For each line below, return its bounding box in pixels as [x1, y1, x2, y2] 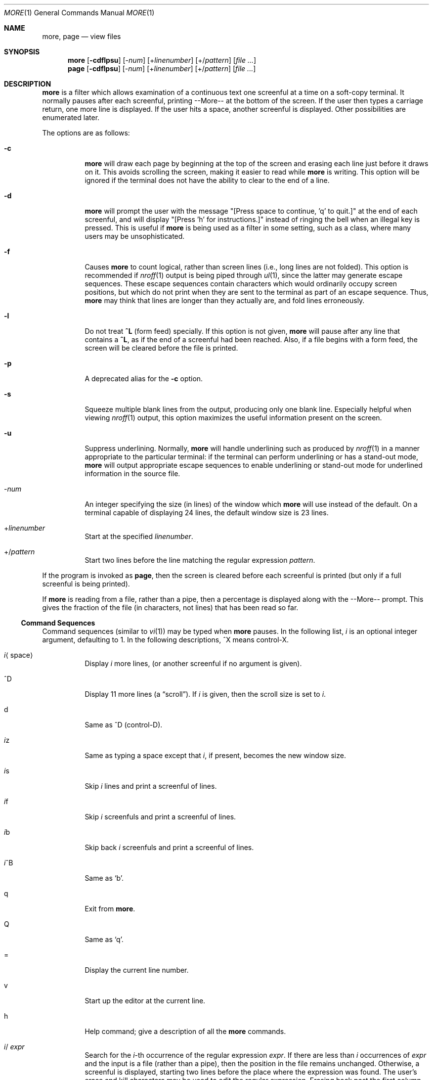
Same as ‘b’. [85, 874, 124, 882]
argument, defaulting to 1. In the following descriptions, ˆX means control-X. [42, 635, 289, 644]
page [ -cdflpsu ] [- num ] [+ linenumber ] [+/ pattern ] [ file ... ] [68, 64, 256, 73]
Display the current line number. [85, 966, 189, 974]
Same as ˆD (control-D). [85, 720, 163, 729]
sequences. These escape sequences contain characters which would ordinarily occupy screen [85, 279, 397, 288]
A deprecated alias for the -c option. [85, 374, 203, 383]
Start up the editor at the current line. [85, 996, 206, 1005]
